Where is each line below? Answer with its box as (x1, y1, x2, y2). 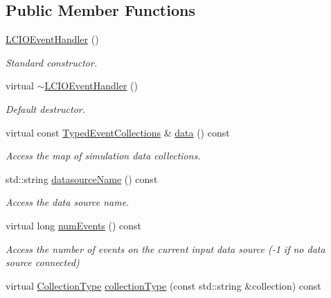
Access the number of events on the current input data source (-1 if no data (6, 241, 325, 256)
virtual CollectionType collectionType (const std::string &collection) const (6, 278, 321, 292)
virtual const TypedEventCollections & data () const (6, 125, 230, 139)
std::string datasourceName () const (6, 171, 158, 186)
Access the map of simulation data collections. (6, 148, 201, 163)
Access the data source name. (6, 195, 129, 209)
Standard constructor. (6, 55, 98, 69)
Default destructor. (6, 101, 86, 116)
